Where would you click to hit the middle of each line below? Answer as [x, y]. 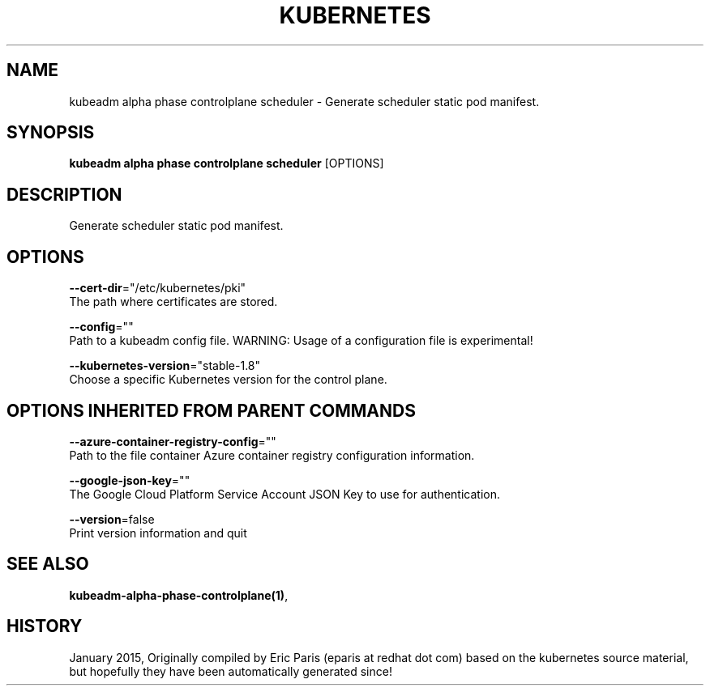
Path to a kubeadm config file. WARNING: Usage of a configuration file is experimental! [301, 341]
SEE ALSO [48, 564]
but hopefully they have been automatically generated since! [231, 671]
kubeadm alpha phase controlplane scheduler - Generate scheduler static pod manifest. [304, 101]
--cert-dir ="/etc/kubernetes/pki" [158, 288]
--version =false [112, 519]
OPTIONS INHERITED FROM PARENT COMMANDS [211, 410]
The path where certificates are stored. [173, 302]
